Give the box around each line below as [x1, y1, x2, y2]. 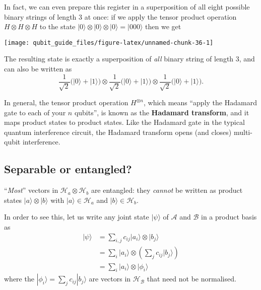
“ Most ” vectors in [4, 185, 58, 195]
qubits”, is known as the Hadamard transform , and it [74, 107, 249, 117]
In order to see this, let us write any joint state [4, 211, 149, 222]
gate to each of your [4, 107, 66, 117]
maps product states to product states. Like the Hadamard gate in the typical [4, 117, 245, 127]
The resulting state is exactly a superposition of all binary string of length [4, 53, 234, 64]
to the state [39, 21, 76, 32]
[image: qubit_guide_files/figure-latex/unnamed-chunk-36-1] [4, 39, 214, 46]
